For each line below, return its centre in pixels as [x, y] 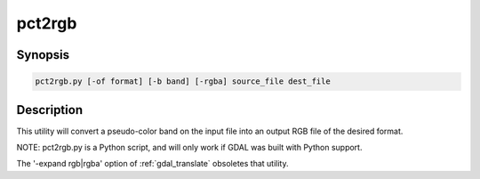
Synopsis [43, 55]
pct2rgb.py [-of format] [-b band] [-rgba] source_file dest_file [183, 81]
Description [50, 110]
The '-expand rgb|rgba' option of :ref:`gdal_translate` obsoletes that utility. [152, 164]
